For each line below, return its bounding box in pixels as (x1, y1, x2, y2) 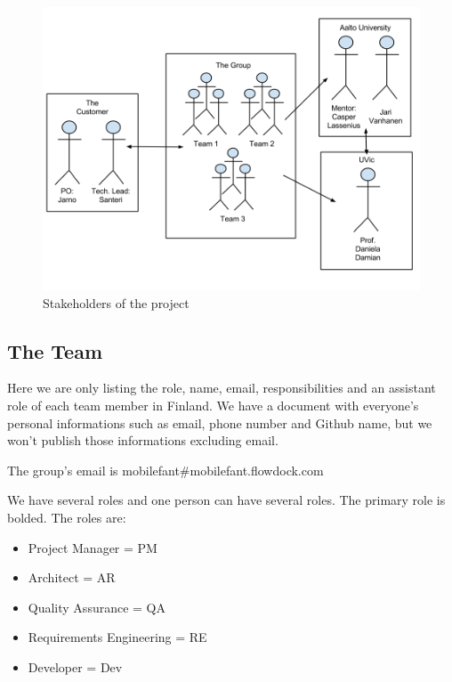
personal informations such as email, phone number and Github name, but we (7, 413, 432, 432)
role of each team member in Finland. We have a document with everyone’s (7, 395, 419, 414)
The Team (7, 337, 103, 364)
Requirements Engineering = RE (28, 628, 207, 646)
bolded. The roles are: (7, 507, 126, 526)
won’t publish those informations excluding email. (7, 431, 278, 450)
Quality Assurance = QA (28, 597, 165, 616)
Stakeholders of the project (43, 293, 190, 312)
